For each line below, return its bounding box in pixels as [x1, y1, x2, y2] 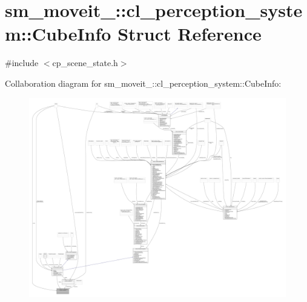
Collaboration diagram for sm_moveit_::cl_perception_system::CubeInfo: [5, 76, 282, 89]
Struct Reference [117, 21, 262, 46]
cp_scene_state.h [52, 56, 118, 69]
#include [5, 56, 39, 69]
